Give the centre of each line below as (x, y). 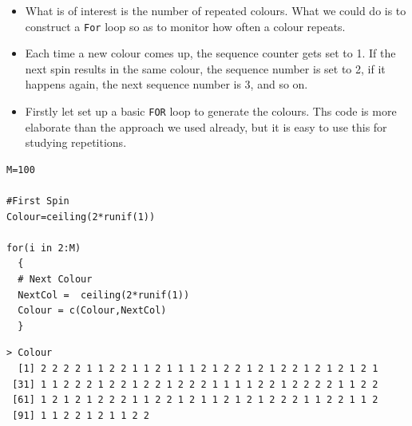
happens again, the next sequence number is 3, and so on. (166, 84)
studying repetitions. (76, 142)
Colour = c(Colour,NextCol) (92, 311)
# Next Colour (55, 280)
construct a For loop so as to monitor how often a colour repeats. (185, 26)
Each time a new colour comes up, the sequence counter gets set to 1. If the (210, 53)
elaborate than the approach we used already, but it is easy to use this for (206, 126)
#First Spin (38, 201)
